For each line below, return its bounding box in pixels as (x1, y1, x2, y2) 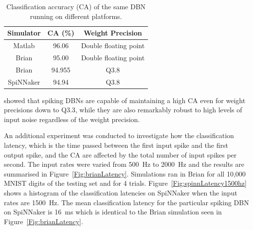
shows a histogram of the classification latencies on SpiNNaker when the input (4, 188, 237, 197)
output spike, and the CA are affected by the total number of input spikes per (4, 149, 237, 159)
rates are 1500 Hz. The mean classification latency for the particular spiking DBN (4, 197, 249, 207)
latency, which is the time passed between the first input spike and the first (4, 140, 228, 150)
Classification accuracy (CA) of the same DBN (6, 1, 146, 11)
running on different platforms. (30, 11, 122, 21)
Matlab (13, 40, 35, 51)
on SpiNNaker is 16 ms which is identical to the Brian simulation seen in (4, 207, 222, 217)
